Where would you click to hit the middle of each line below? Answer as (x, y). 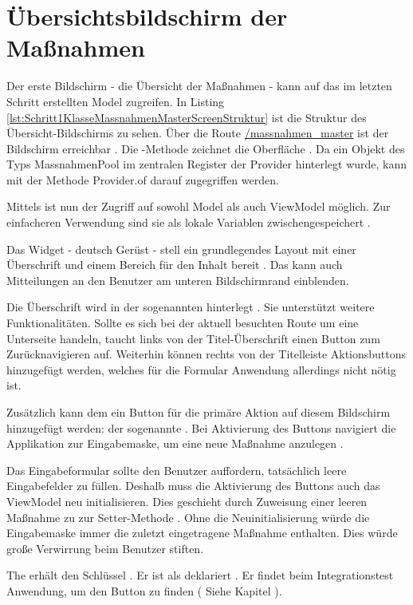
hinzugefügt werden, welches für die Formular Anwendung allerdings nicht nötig (201, 369)
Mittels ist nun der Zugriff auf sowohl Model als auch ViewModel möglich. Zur (199, 206)
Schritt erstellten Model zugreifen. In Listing (116, 101)
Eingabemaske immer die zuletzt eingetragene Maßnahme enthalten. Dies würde (202, 533)
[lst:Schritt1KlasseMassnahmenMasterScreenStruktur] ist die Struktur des (187, 117)
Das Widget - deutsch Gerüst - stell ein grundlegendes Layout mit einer (181, 249)
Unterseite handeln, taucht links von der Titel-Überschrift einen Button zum (193, 338)
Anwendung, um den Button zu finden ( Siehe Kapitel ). (144, 590)
